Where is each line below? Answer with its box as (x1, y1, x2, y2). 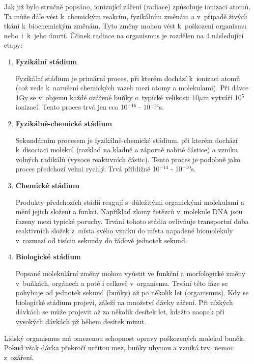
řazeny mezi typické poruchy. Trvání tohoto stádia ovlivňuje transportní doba (15, 216, 249, 226)
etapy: (4, 40, 23, 50)
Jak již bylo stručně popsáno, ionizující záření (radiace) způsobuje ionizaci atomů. (4, 1, 251, 11)
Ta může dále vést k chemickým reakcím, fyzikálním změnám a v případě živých (4, 11, 248, 21)
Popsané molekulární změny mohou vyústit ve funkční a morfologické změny (15, 268, 246, 279)
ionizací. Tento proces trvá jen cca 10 (15, 102, 128, 112)
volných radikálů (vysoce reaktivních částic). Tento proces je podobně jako (15, 154, 241, 164)
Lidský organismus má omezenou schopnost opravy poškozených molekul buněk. (4, 333, 245, 343)
